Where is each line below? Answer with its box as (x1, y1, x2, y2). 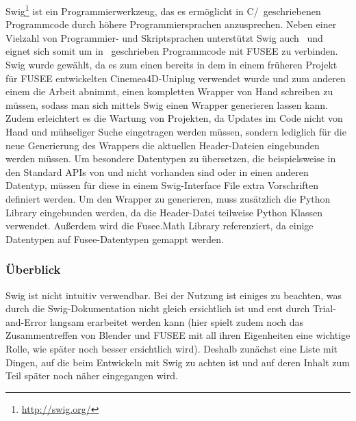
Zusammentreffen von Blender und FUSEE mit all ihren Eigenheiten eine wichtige (5, 328, 351, 342)
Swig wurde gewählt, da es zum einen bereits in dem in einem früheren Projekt (5, 58, 338, 72)
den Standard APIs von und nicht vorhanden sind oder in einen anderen (5, 164, 309, 179)
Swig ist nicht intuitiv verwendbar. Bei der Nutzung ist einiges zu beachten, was (5, 288, 342, 302)
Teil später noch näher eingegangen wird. (5, 368, 178, 383)
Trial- (312, 301, 336, 316)
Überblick (5, 261, 61, 278)
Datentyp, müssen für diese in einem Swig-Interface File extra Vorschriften (5, 178, 319, 192)
